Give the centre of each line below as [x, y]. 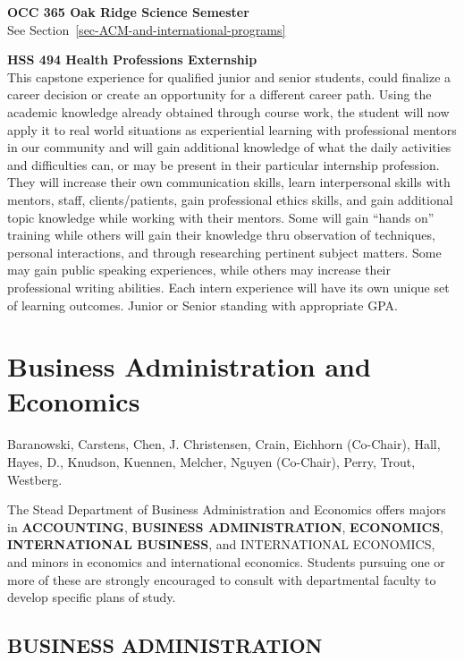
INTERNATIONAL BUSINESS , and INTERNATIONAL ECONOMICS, [221, 544]
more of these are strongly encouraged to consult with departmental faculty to [222, 579]
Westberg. [35, 479]
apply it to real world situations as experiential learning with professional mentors [232, 129]
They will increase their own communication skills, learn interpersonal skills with [229, 182]
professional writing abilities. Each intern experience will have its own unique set [228, 287]
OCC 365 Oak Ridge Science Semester [128, 12]
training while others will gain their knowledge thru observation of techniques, [221, 235]
